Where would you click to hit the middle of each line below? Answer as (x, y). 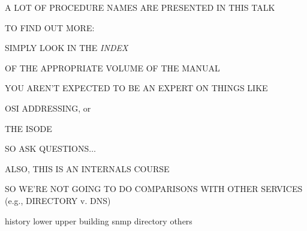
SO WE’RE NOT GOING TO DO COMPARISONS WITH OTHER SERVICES (154, 189)
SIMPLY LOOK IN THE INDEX (67, 48)
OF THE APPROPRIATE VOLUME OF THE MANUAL (112, 67)
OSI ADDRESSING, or (48, 108)
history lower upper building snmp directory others (99, 220)
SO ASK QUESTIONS (47, 148)
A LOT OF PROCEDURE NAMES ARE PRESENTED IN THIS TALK (140, 7)
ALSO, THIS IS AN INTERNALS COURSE (87, 168)
